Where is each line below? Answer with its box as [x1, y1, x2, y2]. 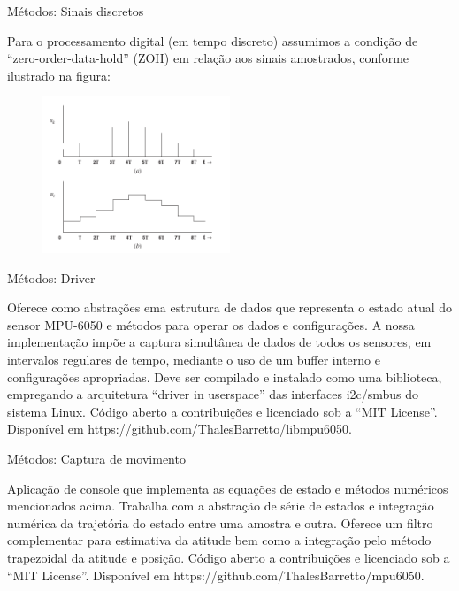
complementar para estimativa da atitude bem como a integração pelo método [7, 531, 432, 549]
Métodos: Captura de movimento [7, 449, 186, 467]
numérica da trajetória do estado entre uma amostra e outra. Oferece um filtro [7, 513, 433, 532]
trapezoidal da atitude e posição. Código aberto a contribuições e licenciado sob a [7, 548, 450, 566]
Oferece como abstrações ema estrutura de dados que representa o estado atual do [7, 298, 453, 317]
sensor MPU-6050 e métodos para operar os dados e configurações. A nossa [7, 315, 415, 334]
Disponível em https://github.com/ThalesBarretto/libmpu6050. [7, 419, 353, 438]
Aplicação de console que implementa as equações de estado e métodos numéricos [7, 479, 448, 497]
